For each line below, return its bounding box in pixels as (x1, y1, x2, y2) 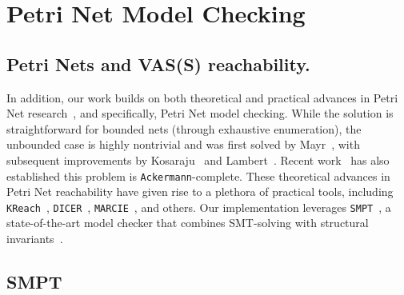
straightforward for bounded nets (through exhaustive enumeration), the (6, 120, 362, 137)
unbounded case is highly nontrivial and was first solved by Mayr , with (6, 136, 360, 153)
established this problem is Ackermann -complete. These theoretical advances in (6, 167, 390, 184)
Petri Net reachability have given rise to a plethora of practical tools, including (6, 183, 394, 200)
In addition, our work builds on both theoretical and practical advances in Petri (6, 89, 398, 106)
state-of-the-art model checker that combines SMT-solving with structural (6, 214, 369, 231)
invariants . (6, 230, 63, 247)
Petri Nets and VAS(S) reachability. (6, 51, 310, 76)
